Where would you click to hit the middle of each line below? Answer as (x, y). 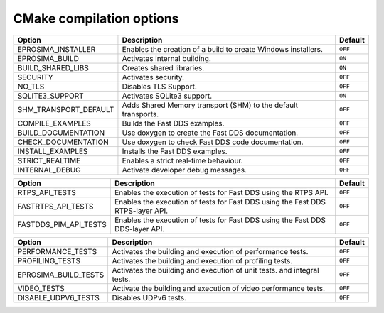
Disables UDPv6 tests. (149, 297)
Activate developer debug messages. (184, 170)
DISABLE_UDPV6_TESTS (58, 297)
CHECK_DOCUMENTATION (63, 142)
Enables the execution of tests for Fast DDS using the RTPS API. (221, 192)
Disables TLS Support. (159, 87)
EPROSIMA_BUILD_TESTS (61, 275)
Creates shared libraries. (163, 67)
